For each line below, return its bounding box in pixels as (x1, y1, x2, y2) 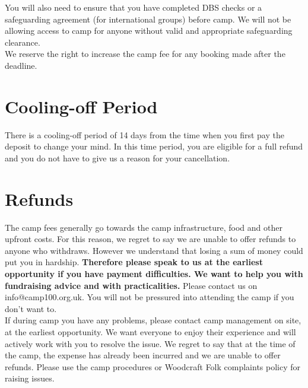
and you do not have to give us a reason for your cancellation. (5, 151, 230, 164)
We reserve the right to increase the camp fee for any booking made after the (5, 47, 285, 60)
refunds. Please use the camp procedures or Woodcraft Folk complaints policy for (5, 360, 301, 373)
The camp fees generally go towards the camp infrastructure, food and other (5, 221, 282, 233)
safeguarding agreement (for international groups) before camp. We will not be (5, 12, 291, 25)
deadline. (5, 59, 37, 71)
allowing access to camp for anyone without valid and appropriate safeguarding (5, 24, 293, 37)
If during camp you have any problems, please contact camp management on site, (5, 314, 301, 326)
